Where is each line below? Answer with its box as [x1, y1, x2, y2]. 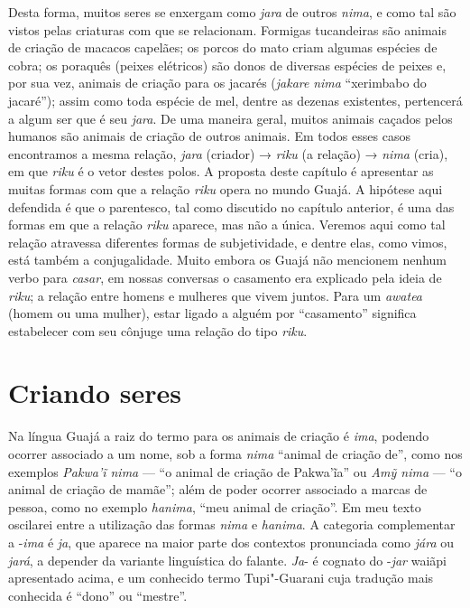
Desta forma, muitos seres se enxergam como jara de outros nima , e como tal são [8, 3, 456, 21]
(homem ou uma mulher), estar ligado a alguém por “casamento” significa [8, 304, 417, 323]
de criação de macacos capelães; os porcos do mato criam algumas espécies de [8, 38, 438, 57]
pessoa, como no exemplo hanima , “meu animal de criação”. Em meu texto [8, 497, 421, 516]
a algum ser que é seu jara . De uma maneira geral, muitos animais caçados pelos [8, 108, 453, 127]
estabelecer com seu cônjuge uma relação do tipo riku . [8, 321, 308, 340]
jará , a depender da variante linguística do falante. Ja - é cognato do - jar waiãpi [8, 550, 447, 569]
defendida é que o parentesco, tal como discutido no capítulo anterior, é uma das [8, 197, 455, 216]
